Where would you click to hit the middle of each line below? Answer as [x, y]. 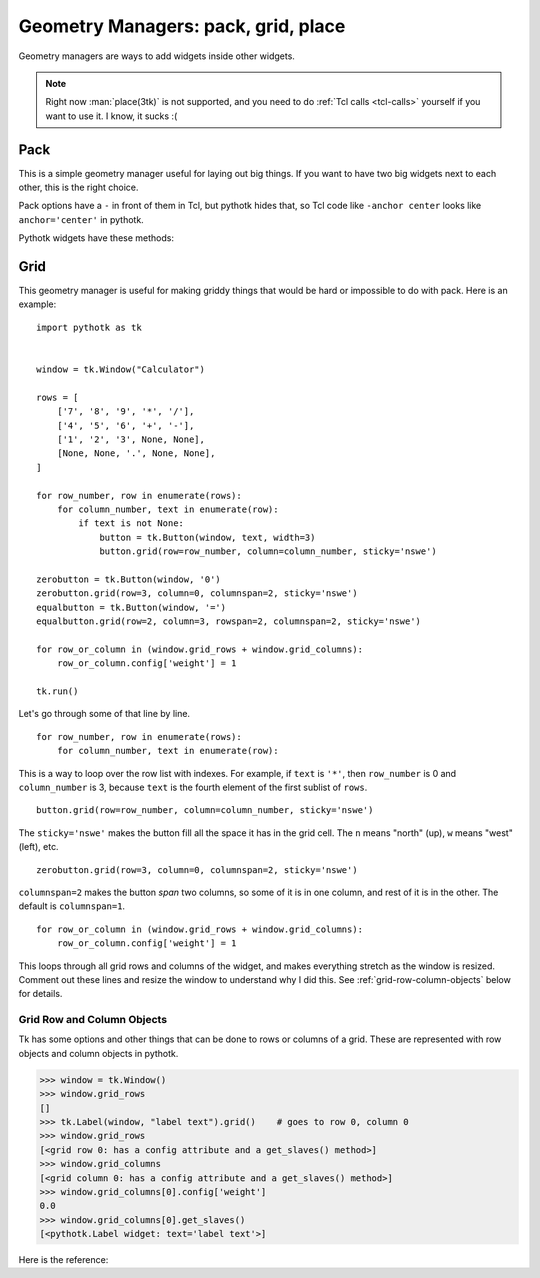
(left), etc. [38, 847]
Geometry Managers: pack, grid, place [182, 26]
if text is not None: [131, 523]
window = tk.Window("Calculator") [120, 369]
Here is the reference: [63, 1260]
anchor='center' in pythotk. [81, 219]
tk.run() [57, 691]
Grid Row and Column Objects [93, 1020]
